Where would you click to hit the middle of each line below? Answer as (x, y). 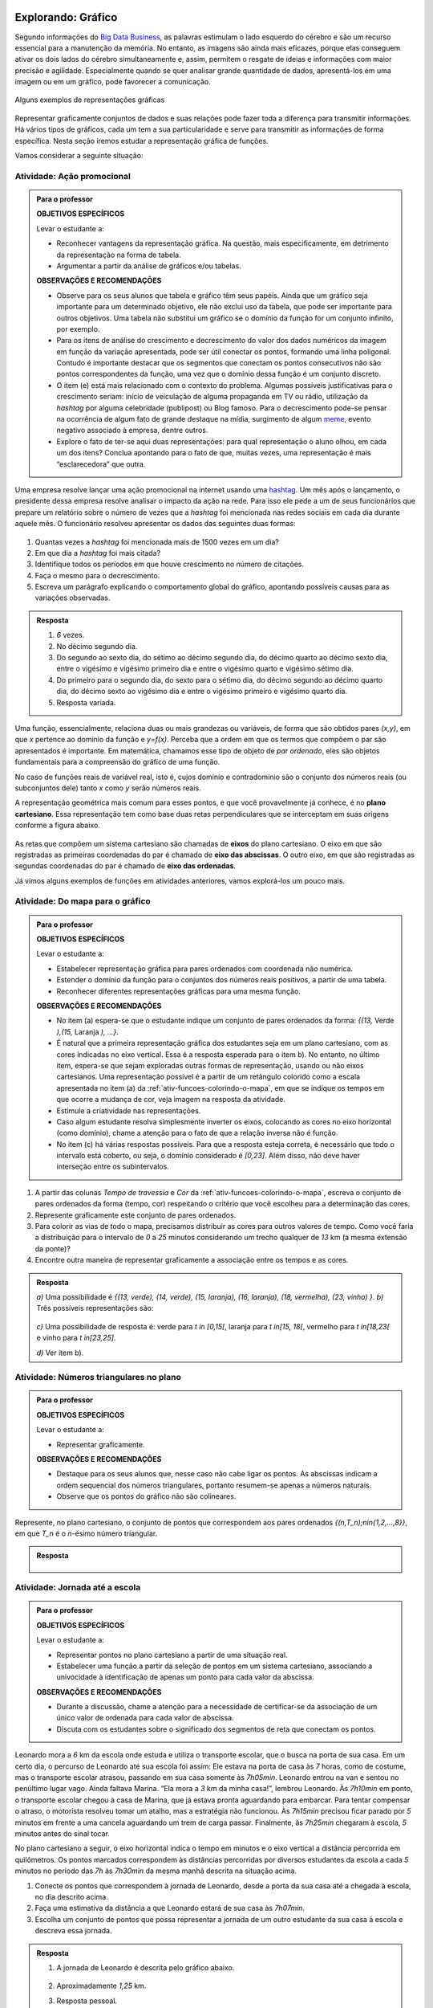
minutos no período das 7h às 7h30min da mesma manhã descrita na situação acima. (156, 1871)
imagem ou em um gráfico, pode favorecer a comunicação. (113, 82)
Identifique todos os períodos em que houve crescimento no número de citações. (170, 564)
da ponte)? (53, 1248)
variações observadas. (73, 598)
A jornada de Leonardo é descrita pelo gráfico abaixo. (146, 1967)
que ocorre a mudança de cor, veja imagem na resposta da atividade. (171, 1100)
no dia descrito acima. (71, 1896)
